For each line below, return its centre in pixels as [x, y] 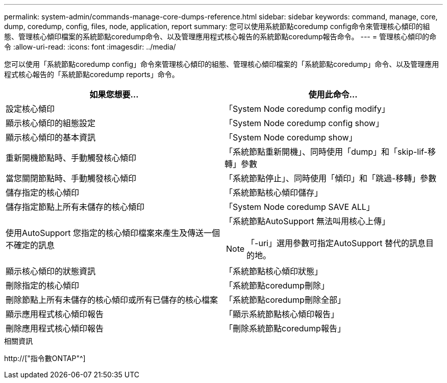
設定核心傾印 [30, 109]
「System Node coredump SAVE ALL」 [300, 207]
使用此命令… [333, 94]
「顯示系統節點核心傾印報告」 [282, 314]
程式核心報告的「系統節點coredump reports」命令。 [92, 74]
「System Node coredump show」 [291, 137]
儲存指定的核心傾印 [43, 193]
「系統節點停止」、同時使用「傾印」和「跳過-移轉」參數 [331, 178]
